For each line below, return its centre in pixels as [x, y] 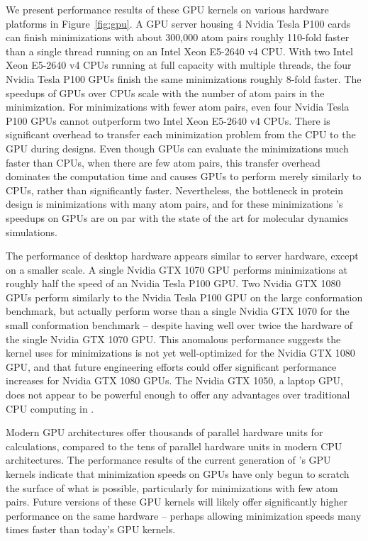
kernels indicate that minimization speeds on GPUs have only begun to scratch [178, 474]
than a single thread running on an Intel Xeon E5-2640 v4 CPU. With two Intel [179, 51]
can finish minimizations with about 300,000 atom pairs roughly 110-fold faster [178, 37]
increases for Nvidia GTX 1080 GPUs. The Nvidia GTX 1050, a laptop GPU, [174, 380]
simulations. [32, 232]
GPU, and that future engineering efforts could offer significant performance [171, 366]
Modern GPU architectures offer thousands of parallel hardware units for [165, 432]
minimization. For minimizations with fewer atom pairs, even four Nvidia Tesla [178, 107]
